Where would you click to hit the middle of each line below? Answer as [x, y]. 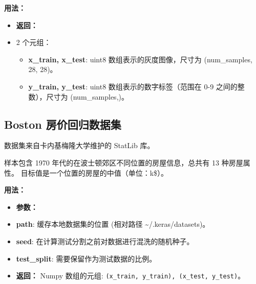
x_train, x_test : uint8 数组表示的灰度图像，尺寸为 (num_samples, [140, 59]
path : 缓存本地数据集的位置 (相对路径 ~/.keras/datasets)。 [113, 224]
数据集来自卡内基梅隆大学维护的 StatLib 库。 [79, 145]
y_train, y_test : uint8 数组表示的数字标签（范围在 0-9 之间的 [133, 86]
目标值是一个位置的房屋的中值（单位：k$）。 [94, 172]
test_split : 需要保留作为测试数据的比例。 [86, 258]
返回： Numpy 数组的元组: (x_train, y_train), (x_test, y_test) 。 [131, 276]
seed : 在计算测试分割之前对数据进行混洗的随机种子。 [105, 241]
